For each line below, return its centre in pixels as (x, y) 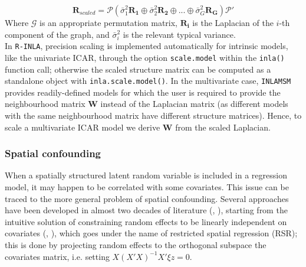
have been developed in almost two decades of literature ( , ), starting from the (146, 210)
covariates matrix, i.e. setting (57, 256)
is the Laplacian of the (233, 22)
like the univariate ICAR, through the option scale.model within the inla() (145, 57)
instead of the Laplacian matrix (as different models (194, 104)
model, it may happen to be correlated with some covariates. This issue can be (147, 186)
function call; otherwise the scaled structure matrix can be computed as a (138, 69)
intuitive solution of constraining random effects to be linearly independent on (146, 221)
